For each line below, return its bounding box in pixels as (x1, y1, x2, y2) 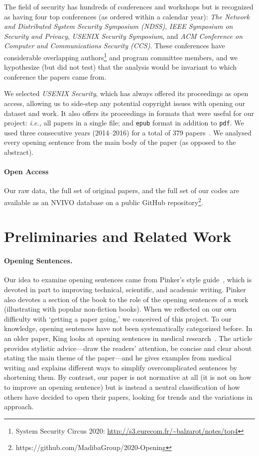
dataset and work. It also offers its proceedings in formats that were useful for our (4, 108, 255, 118)
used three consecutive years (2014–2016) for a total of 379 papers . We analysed (4, 127, 252, 137)
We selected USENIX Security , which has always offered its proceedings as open (4, 88, 249, 99)
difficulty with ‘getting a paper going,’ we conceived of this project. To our (4, 313, 232, 324)
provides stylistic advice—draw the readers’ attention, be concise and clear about (4, 342, 252, 353)
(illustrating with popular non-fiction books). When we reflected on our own (4, 304, 237, 314)
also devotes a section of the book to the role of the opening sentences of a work (4, 294, 249, 304)
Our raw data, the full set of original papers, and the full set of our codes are (4, 185, 240, 196)
